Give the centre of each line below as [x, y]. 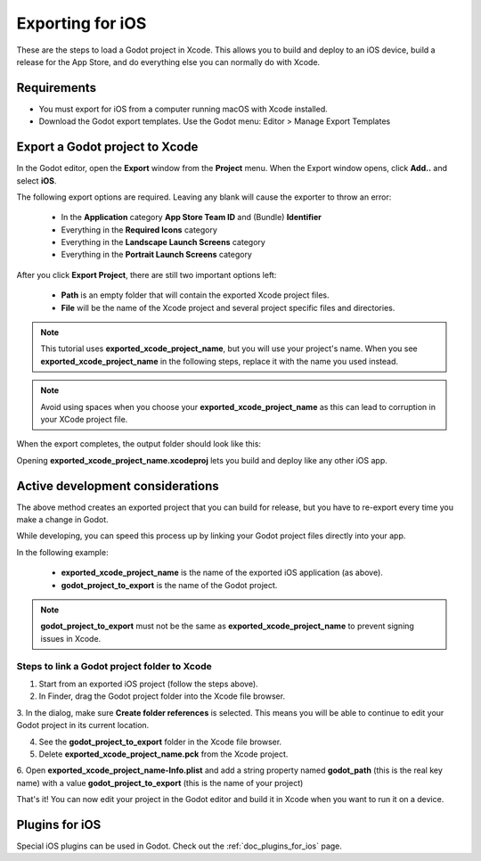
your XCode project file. [84, 419]
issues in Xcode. [71, 638]
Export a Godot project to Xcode [107, 147]
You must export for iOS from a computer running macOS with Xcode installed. [183, 109]
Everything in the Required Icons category [139, 230]
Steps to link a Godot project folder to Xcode [114, 666]
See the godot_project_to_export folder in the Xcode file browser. [160, 742]
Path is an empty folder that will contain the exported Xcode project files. [195, 295]
